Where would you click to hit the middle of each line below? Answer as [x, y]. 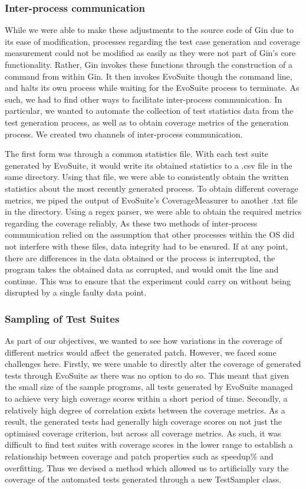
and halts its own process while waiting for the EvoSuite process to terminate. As [152, 88]
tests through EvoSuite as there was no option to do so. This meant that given [147, 375]
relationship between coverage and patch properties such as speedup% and [139, 456]
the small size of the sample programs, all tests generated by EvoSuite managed [149, 387]
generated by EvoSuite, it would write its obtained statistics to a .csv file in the [149, 165]
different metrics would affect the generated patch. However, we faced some [141, 352]
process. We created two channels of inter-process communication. [124, 134]
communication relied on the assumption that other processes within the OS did [150, 234]
